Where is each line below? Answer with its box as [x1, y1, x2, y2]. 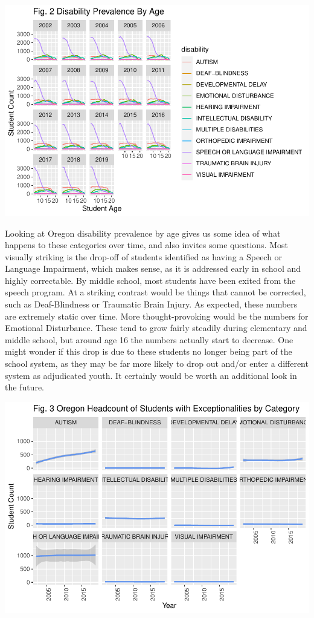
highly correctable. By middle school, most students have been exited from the [5, 274, 296, 286]
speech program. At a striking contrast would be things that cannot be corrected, [5, 286, 306, 298]
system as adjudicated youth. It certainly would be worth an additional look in [5, 369, 297, 381]
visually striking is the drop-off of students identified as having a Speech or [5, 250, 283, 263]
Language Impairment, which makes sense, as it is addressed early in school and [5, 262, 301, 275]
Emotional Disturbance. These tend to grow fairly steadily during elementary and [5, 321, 307, 334]
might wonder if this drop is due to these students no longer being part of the [5, 345, 292, 358]
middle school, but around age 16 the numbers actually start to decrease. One [5, 333, 293, 346]
